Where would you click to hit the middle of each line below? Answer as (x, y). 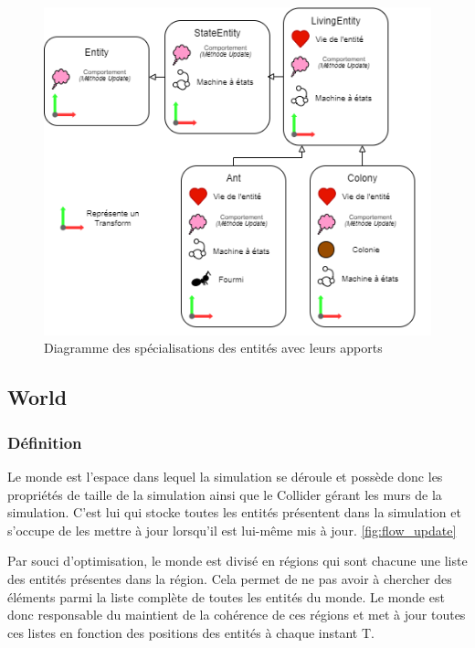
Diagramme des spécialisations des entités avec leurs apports (213, 348)
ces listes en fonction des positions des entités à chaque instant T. (191, 632)
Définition (45, 442)
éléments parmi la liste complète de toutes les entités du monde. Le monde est (226, 596)
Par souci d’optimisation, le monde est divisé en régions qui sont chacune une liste (237, 561)
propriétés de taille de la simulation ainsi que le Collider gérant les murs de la (225, 494)
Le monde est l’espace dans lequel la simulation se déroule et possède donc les (225, 476)
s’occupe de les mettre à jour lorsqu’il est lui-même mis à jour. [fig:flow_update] (232, 530)
